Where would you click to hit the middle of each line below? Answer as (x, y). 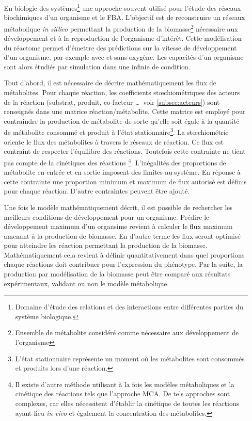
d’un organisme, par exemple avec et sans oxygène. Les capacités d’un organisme (124, 57)
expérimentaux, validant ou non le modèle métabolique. (87, 283)
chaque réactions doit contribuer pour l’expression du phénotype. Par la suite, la (123, 264)
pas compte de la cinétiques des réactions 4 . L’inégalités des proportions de (115, 162)
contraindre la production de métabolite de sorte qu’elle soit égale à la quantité (122, 121)
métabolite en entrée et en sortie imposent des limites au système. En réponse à (122, 172)
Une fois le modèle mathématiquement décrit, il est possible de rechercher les (118, 207)
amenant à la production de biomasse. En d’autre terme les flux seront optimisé (122, 235)
